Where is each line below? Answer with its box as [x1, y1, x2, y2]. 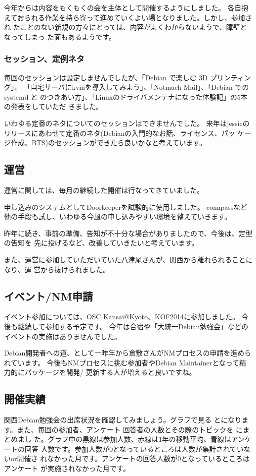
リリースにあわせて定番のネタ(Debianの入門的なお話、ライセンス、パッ [4, 127, 235, 138]
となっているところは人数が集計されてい [113, 443, 244, 454]
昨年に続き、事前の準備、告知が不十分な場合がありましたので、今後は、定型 [4, 228, 253, 238]
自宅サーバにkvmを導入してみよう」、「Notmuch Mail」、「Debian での [30, 82, 249, 92]
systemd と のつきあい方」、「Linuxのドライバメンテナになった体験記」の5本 [4, 91, 248, 102]
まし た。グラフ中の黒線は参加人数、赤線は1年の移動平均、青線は [17, 434, 231, 444]
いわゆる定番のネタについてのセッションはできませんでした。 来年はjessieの [4, 118, 250, 128]
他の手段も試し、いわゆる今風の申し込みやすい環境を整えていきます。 [4, 211, 231, 222]
